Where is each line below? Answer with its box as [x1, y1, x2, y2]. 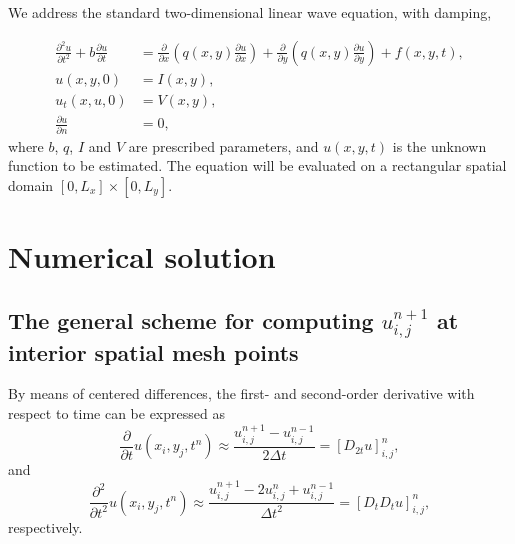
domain [8, 174, 54, 195]
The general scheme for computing [8, 304, 374, 335]
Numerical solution [8, 235, 276, 276]
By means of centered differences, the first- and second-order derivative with [8, 383, 475, 404]
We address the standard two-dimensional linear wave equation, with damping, [8, 2, 492, 22]
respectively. [8, 516, 83, 537]
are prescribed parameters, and [128, 135, 319, 156]
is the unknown [392, 135, 487, 156]
